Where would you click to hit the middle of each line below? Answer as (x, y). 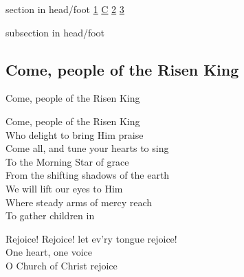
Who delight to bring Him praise (75, 134)
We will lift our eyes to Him (64, 188)
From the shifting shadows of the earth (88, 175)
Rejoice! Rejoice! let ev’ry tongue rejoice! (91, 238)
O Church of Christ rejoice (62, 265)
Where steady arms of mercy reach (79, 202)
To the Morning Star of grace (67, 161)
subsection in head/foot (55, 32)
